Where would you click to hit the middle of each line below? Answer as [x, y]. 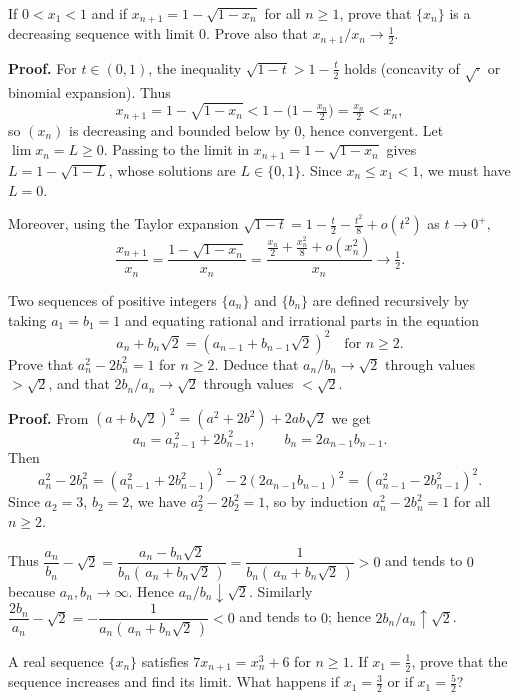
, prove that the [459, 660]
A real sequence [56, 660]
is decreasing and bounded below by [179, 129]
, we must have [465, 169]
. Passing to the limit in [176, 149]
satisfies [165, 660]
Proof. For [42, 67]
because [32, 590]
